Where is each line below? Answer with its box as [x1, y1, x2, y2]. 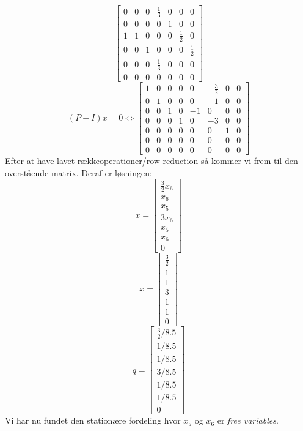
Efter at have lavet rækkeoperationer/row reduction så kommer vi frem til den [5, 154, 298, 167]
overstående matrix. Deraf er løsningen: [5, 166, 152, 179]
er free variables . [217, 414, 279, 427]
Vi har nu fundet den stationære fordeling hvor [5, 414, 181, 427]
